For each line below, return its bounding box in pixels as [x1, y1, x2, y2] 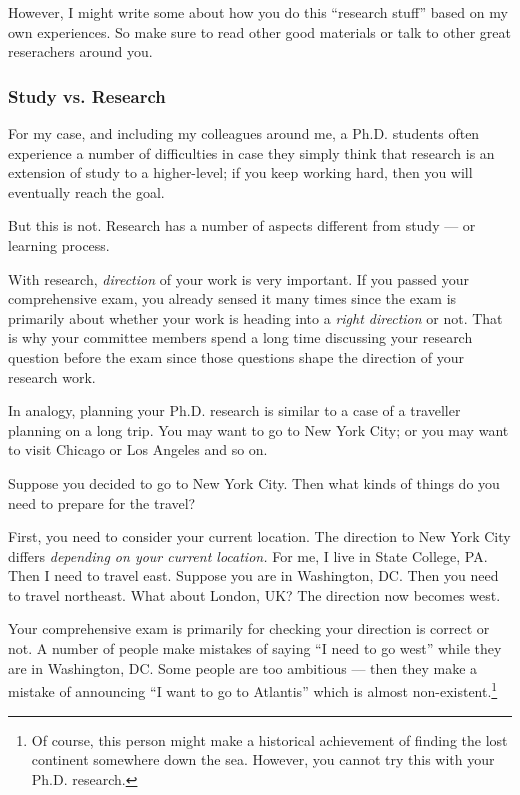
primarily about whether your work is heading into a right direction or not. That [8, 307, 503, 328]
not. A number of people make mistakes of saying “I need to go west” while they [8, 638, 502, 659]
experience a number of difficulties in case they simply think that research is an [8, 142, 495, 163]
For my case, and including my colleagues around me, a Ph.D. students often [8, 123, 480, 143]
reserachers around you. [8, 41, 153, 62]
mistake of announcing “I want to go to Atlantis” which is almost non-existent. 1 [8, 678, 498, 701]
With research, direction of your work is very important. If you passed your [8, 268, 469, 289]
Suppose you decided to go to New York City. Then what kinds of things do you [8, 472, 500, 493]
